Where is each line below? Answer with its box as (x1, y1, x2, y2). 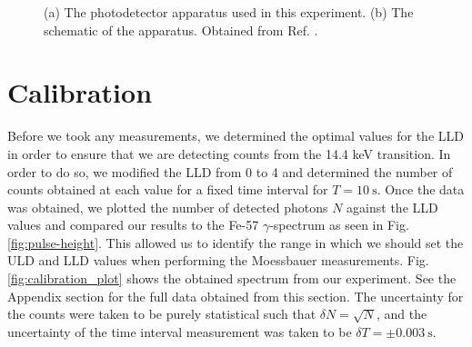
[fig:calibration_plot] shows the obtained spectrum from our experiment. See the (7, 269, 457, 288)
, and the (376, 304, 427, 323)
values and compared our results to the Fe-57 (7, 215, 259, 234)
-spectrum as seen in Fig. (269, 215, 409, 234)
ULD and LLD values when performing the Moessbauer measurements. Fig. (7, 251, 429, 270)
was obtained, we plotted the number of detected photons (7, 197, 328, 216)
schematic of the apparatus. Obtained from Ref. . (44, 20, 318, 39)
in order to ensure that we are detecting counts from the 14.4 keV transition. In (7, 144, 451, 163)
